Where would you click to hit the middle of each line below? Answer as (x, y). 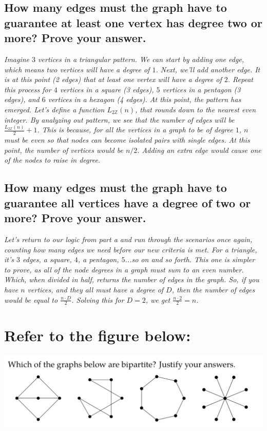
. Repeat (240, 79)
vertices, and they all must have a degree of (96, 290)
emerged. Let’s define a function (54, 109)
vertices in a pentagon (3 (202, 89)
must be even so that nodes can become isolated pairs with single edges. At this (127, 140)
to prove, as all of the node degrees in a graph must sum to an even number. (124, 269)
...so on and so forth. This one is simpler (190, 259)
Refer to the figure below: (98, 335)
